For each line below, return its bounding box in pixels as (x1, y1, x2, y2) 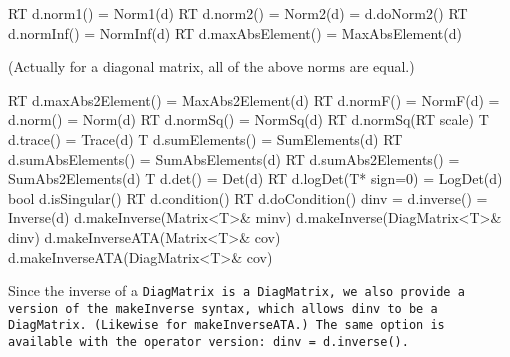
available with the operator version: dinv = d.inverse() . (8, 335, 409, 350)
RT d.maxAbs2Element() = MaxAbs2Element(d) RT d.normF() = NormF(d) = (8, 89, 500, 110)
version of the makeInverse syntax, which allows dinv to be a (8, 301, 438, 316)
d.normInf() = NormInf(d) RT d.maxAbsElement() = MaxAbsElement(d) (8, 22, 462, 43)
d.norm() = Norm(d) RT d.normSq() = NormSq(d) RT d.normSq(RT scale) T (8, 109, 489, 130)
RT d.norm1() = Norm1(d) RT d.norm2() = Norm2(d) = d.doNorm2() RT (8, 3, 468, 23)
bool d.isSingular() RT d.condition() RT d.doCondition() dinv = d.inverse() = (8, 187, 488, 208)
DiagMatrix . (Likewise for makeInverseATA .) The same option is (8, 318, 445, 333)
